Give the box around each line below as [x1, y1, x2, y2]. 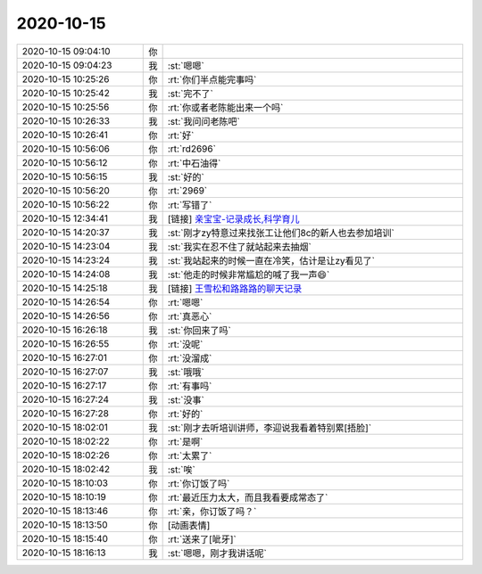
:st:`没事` [167, 393, 204, 406]
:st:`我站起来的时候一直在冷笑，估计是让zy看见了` [167, 254, 375, 266]
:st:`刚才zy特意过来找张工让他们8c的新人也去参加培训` [167, 226, 395, 239]
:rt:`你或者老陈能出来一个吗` [167, 101, 284, 113]
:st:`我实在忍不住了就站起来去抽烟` [167, 241, 312, 253]
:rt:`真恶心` [167, 310, 212, 323]
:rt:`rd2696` [167, 143, 216, 155]
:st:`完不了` [167, 87, 213, 100]
